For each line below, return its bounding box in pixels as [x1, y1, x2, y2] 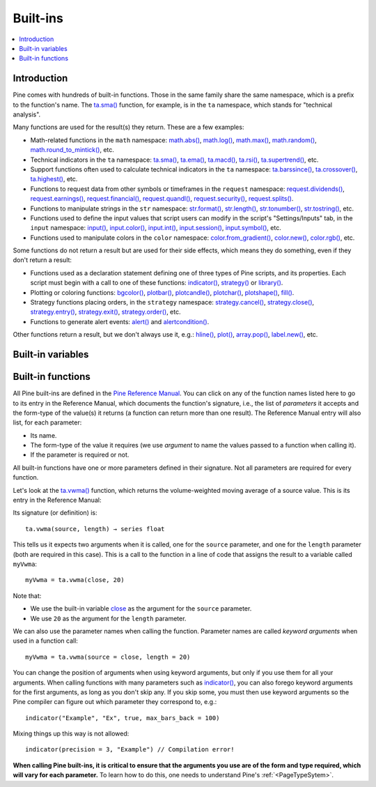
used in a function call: [13, 636, 78, 645]
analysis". [13, 110, 41, 119]
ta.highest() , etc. [30, 175, 78, 183]
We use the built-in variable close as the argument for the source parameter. [30, 604, 252, 613]
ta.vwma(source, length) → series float [25, 525, 165, 533]
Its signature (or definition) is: [13, 509, 97, 517]
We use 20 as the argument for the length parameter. [30, 614, 187, 622]
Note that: [13, 591, 42, 599]
